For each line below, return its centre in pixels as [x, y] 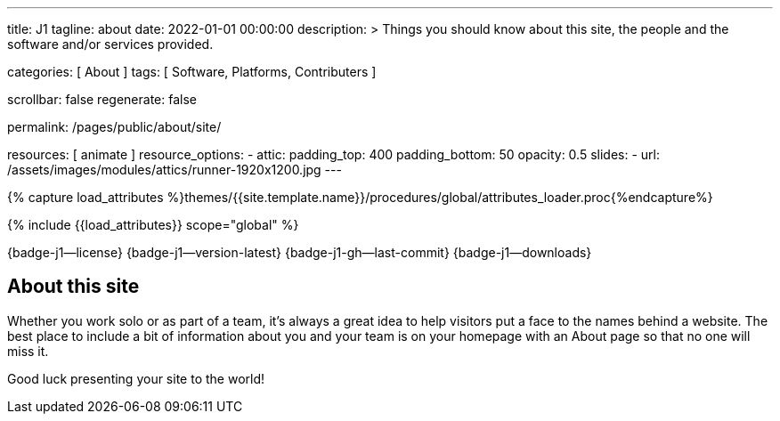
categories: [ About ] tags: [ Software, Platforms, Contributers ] [192, 72]
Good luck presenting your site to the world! [136, 378]
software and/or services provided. [110, 44]
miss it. [28, 351]
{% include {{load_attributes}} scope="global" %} [153, 225]
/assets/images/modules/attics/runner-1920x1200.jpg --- [175, 170]
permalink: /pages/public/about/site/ [114, 127]
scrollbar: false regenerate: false [102, 99]
